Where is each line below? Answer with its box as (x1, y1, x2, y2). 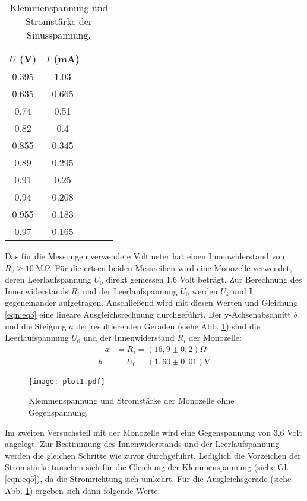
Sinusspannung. (27, 28, 91, 42)
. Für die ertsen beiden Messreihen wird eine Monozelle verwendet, (49, 261, 292, 274)
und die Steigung (5, 319, 67, 332)
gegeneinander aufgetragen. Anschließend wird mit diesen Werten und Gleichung (5, 296, 298, 309)
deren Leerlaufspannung (5, 273, 91, 286)
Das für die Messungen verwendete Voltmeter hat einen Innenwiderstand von (5, 250, 285, 262)
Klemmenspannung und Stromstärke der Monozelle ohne (29, 394, 235, 407)
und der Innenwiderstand (83, 331, 175, 344)
